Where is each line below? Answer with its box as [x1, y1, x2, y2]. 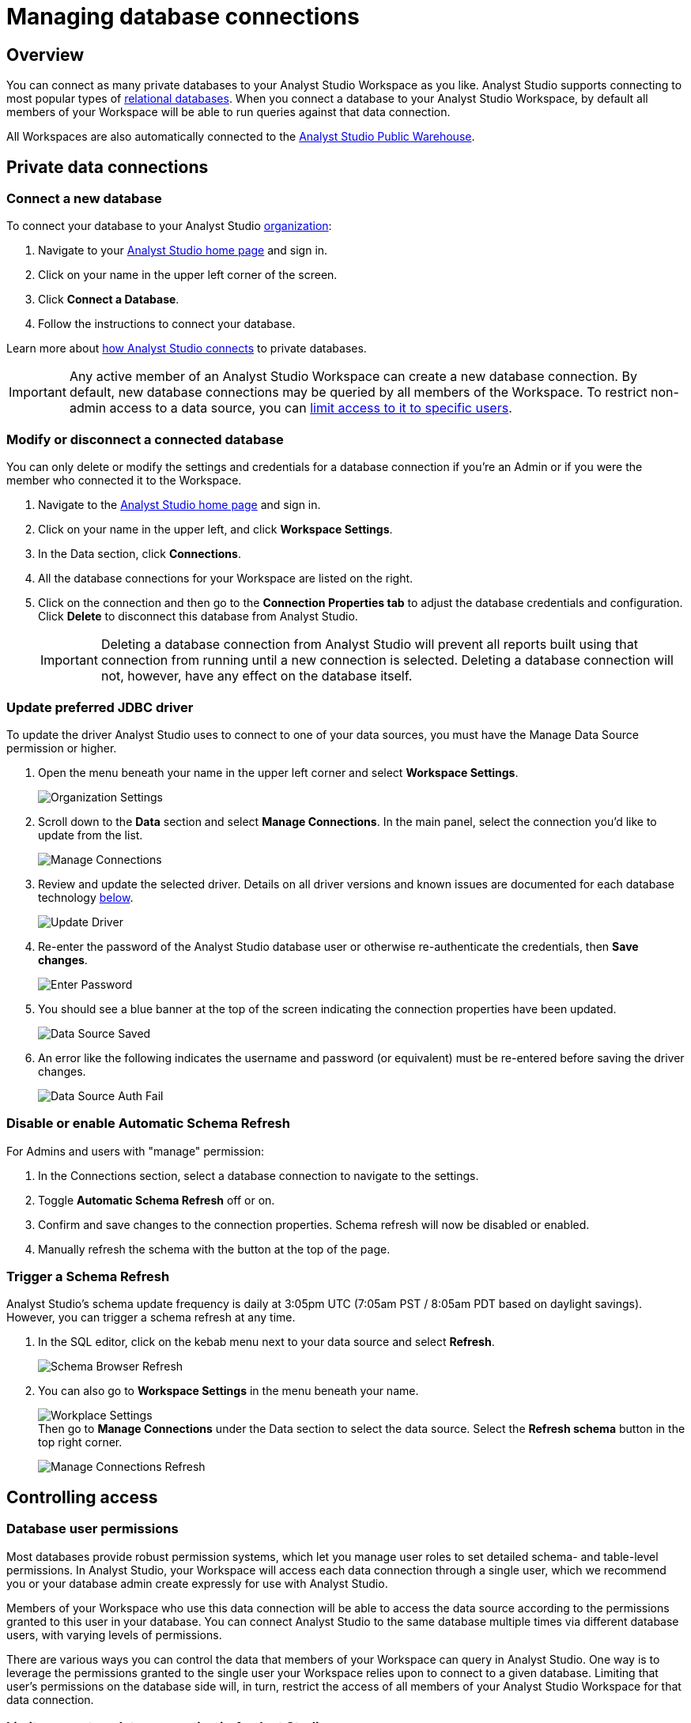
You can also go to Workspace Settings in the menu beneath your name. [38, 1384, 419, 1398]
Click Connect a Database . [38, 292, 179, 307]
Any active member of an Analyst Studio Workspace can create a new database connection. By [69, 368, 637, 385]
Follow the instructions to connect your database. [38, 317, 296, 331]
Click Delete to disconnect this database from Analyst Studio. [38, 609, 358, 624]
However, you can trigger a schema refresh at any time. [6, 1310, 296, 1325]
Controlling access [6, 1487, 158, 1507]
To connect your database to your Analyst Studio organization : [6, 219, 332, 233]
